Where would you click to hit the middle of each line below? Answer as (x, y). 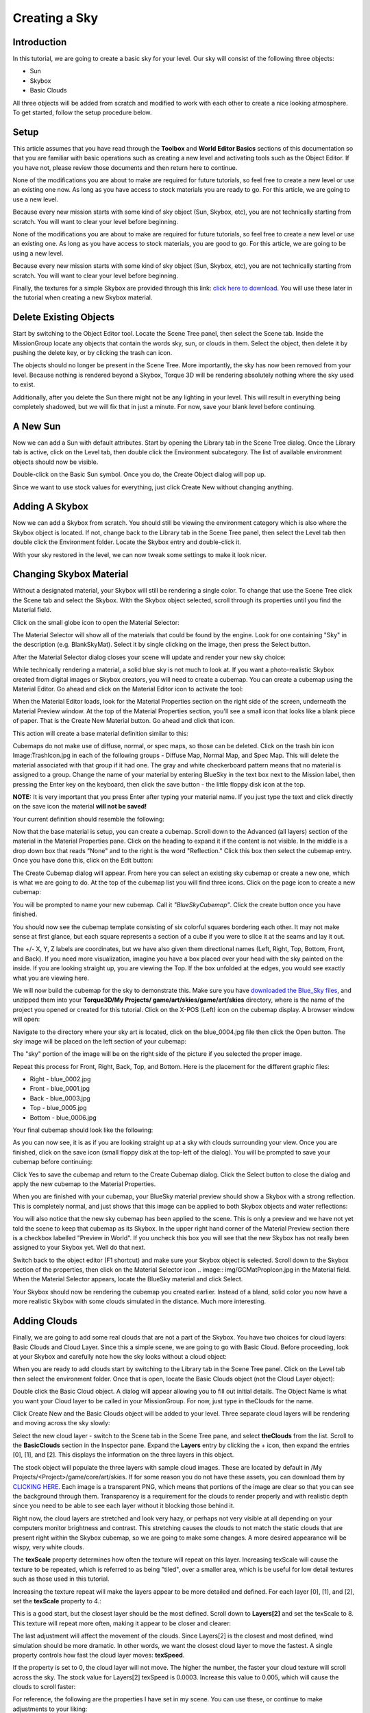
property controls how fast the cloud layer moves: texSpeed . (99, 1655)
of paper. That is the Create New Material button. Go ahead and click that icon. (124, 721)
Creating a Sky (56, 18)
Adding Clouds (45, 1321)
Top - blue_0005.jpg (58, 1108)
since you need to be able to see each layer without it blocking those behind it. (124, 1506)
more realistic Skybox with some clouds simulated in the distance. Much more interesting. (139, 1301)
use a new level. (35, 199)
